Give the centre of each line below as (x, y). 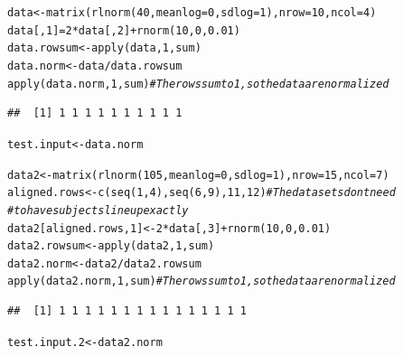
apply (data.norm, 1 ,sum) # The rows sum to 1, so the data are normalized (198, 84)
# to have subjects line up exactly (98, 210)
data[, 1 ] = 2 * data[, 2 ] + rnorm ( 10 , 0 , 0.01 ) (124, 30)
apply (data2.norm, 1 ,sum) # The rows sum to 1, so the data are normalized (201, 281)
